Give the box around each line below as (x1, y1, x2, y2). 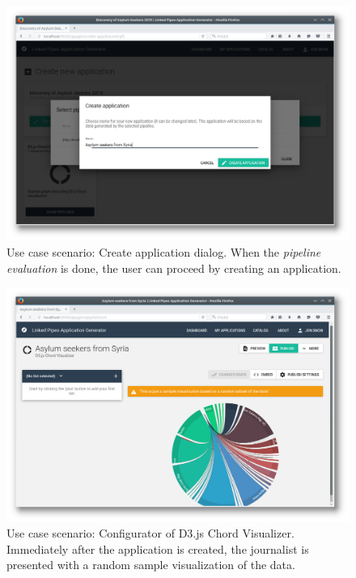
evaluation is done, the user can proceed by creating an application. (6, 259, 341, 276)
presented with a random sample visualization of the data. (6, 556, 295, 573)
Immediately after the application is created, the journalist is (6, 540, 309, 557)
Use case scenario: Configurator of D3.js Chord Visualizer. (6, 525, 295, 542)
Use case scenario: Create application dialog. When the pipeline (6, 244, 321, 261)
